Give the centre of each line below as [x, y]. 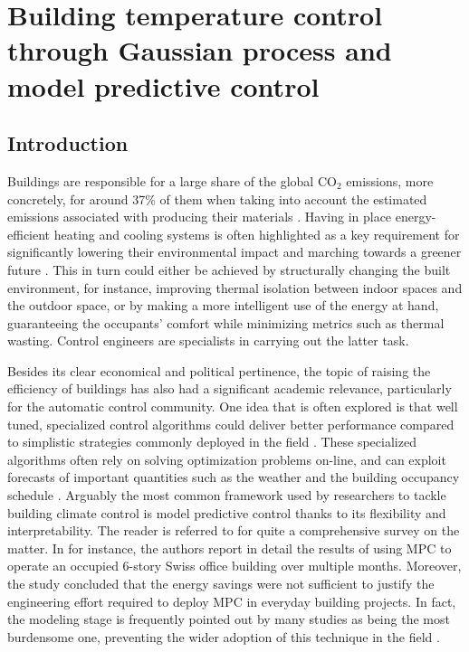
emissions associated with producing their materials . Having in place [200, 217]
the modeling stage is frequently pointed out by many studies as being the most [229, 619]
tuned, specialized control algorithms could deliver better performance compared [231, 424]
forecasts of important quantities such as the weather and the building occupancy [234, 477]
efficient [29, 234]
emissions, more [390, 180]
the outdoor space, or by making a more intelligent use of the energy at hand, [223, 305]
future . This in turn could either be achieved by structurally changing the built [229, 269]
